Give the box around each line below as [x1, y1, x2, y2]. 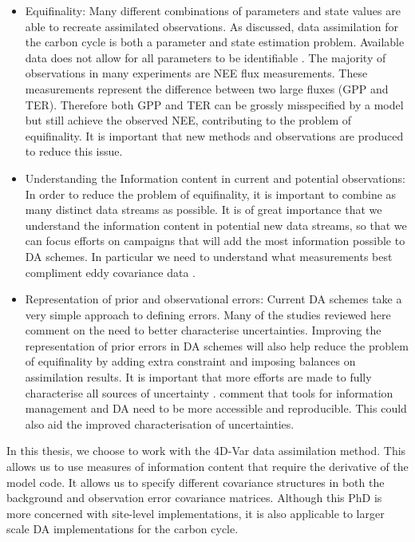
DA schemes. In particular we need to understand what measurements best [25, 247, 393, 264]
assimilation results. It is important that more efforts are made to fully [25, 369, 372, 386]
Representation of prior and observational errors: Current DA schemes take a [25, 291, 402, 307]
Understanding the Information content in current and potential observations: [25, 169, 405, 186]
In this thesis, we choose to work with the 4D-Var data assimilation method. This [6, 442, 406, 459]
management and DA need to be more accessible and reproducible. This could [25, 400, 407, 417]
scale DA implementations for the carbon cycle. [6, 520, 239, 537]
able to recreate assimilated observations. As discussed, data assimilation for [25, 18, 398, 34]
